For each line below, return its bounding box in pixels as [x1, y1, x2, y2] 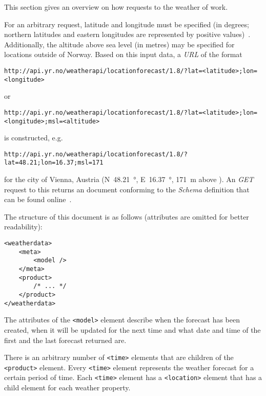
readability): [4, 221, 43, 232]
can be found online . [4, 194, 72, 205]
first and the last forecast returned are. [4, 334, 127, 345]
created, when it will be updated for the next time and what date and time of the [4, 324, 261, 335]
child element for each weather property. [4, 382, 131, 393]
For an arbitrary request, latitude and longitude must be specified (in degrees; [4, 19, 249, 29]
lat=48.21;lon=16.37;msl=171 [4, 159, 104, 167]
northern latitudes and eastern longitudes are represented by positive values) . [4, 29, 251, 40]
